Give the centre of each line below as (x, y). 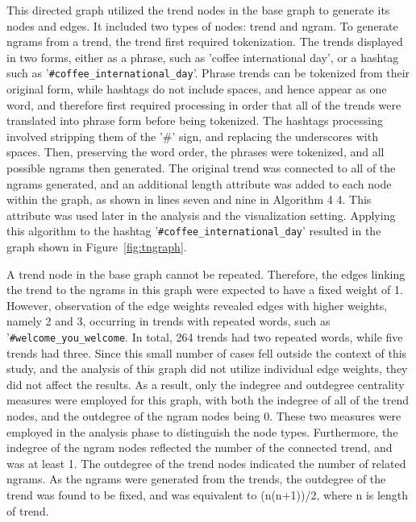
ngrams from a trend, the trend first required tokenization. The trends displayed (205, 41)
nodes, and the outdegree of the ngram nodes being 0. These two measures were (204, 416)
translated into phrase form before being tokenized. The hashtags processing (195, 120)
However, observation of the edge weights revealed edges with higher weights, (197, 305)
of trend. (28, 510)
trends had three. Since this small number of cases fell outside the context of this (207, 352)
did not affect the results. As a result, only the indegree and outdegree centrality (206, 384)
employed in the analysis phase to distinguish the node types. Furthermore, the (202, 431)
